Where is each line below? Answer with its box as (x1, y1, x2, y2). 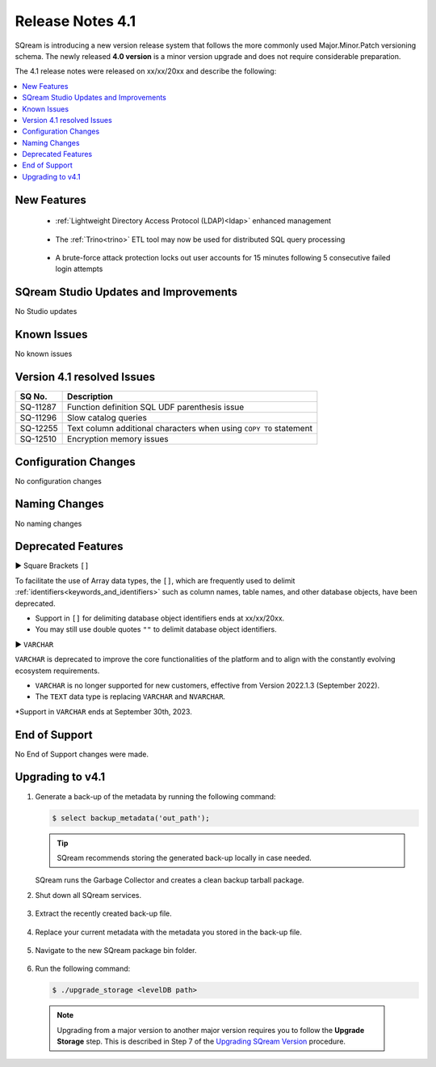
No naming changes (15, 519, 82, 528)
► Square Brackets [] (15, 561, 90, 570)
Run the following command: (35, 963, 131, 974)
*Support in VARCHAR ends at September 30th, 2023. (15, 706, 193, 716)
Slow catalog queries (67, 413, 147, 424)
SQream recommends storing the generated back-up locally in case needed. (57, 853, 312, 862)
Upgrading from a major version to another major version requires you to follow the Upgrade (57, 1025, 365, 1035)
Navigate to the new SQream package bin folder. (35, 945, 197, 955)
